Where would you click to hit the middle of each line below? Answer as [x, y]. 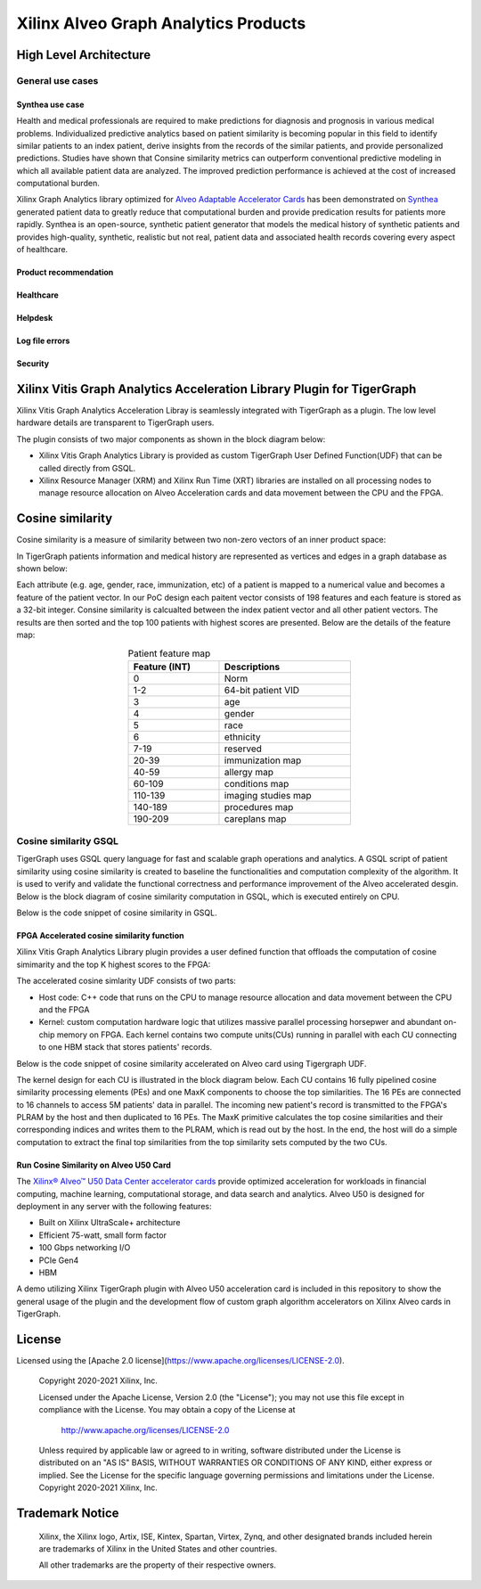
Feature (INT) [162, 667]
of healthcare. [42, 250]
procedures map [259, 807]
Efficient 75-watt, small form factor [102, 1235]
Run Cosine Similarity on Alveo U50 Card [94, 1165]
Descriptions [252, 667]
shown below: [42, 568]
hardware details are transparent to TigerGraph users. [115, 422]
